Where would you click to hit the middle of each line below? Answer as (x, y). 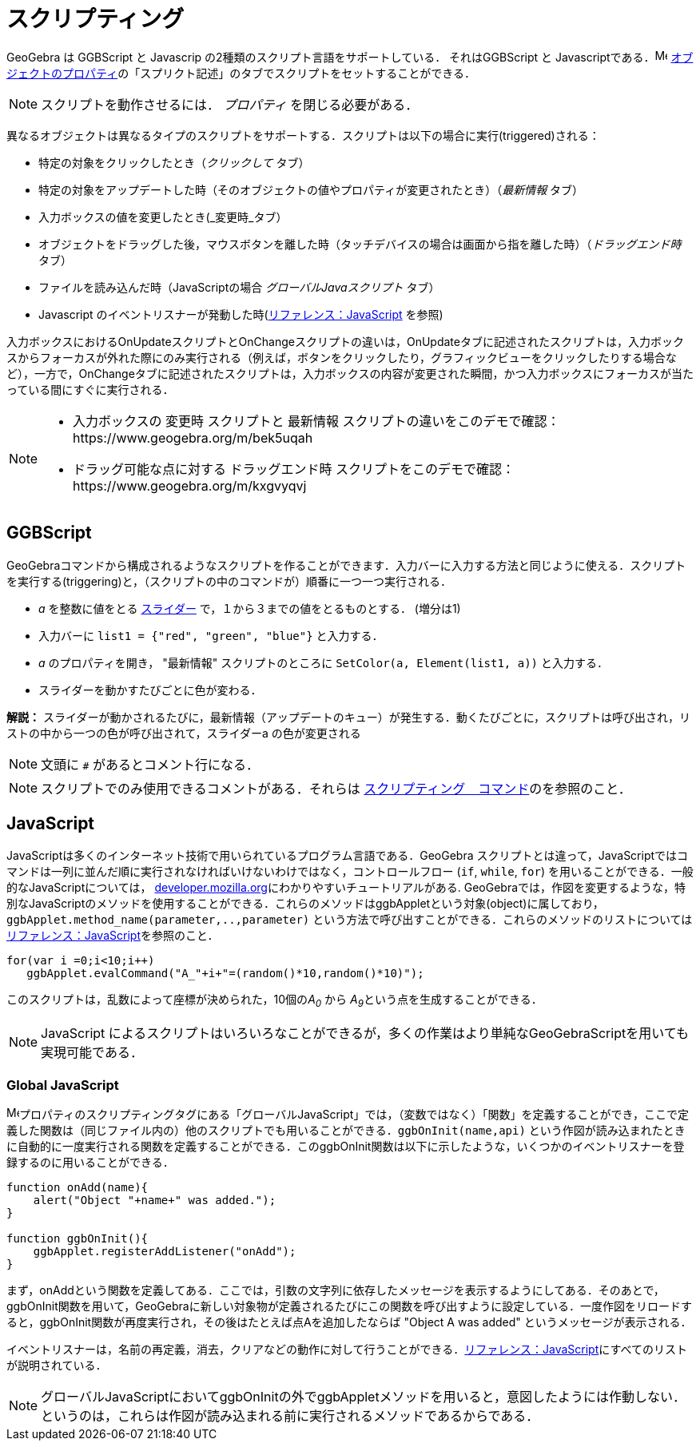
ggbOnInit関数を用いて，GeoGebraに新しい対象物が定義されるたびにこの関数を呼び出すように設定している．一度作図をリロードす (349, 1306)
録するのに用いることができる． (90, 1162)
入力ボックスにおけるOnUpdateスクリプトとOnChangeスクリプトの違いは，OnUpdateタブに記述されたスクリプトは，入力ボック (345, 341)
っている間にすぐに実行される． (90, 389)
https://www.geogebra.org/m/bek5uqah (193, 437)
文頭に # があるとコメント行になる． (150, 764)
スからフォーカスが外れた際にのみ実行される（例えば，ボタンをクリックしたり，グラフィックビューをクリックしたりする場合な (342, 357)
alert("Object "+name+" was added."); (155, 1200)
